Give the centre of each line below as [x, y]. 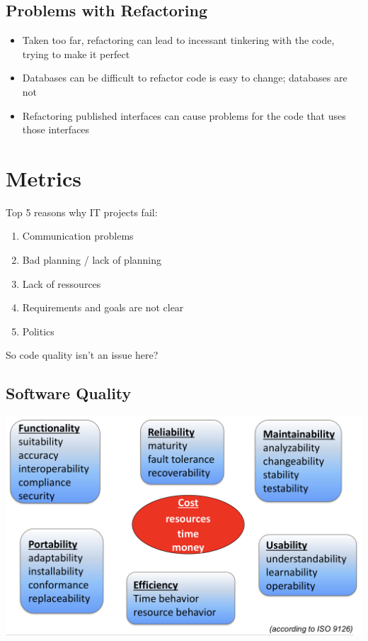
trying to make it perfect [76, 54]
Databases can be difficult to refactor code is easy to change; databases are [185, 78]
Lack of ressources [62, 283]
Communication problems [78, 236]
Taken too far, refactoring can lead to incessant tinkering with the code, [178, 40]
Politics [38, 331]
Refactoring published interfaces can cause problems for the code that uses [184, 115]
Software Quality [69, 393]
